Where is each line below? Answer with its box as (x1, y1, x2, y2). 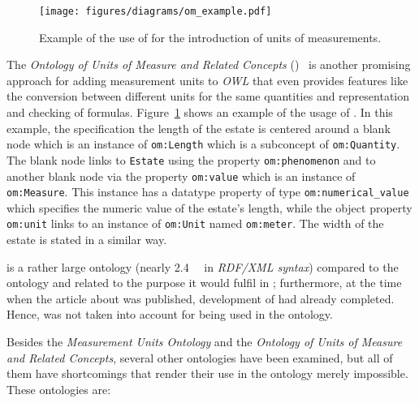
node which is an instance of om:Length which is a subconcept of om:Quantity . (6, 135, 400, 152)
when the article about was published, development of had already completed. (6, 289, 395, 307)
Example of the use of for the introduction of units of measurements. (39, 28, 382, 45)
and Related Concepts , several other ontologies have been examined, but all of (6, 349, 393, 366)
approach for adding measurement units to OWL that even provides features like (6, 71, 408, 88)
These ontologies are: (6, 380, 111, 397)
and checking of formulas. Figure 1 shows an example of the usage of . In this (6, 104, 393, 121)
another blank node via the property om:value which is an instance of (6, 167, 356, 184)
